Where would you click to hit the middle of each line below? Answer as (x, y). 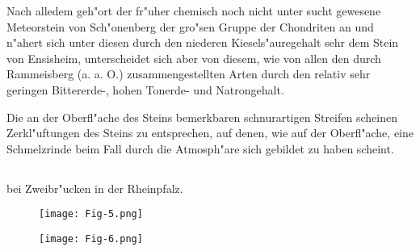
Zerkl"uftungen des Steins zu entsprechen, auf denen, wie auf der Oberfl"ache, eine (210, 133)
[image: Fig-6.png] (91, 238)
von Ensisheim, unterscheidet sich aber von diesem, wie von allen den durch (194, 58)
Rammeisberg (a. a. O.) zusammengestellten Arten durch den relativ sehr (189, 74)
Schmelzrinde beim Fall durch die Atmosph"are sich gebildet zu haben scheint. (200, 148)
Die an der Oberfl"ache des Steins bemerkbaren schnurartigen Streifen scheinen (202, 117)
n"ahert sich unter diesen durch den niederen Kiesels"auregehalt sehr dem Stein (203, 42)
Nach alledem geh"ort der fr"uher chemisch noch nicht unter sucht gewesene (194, 10)
